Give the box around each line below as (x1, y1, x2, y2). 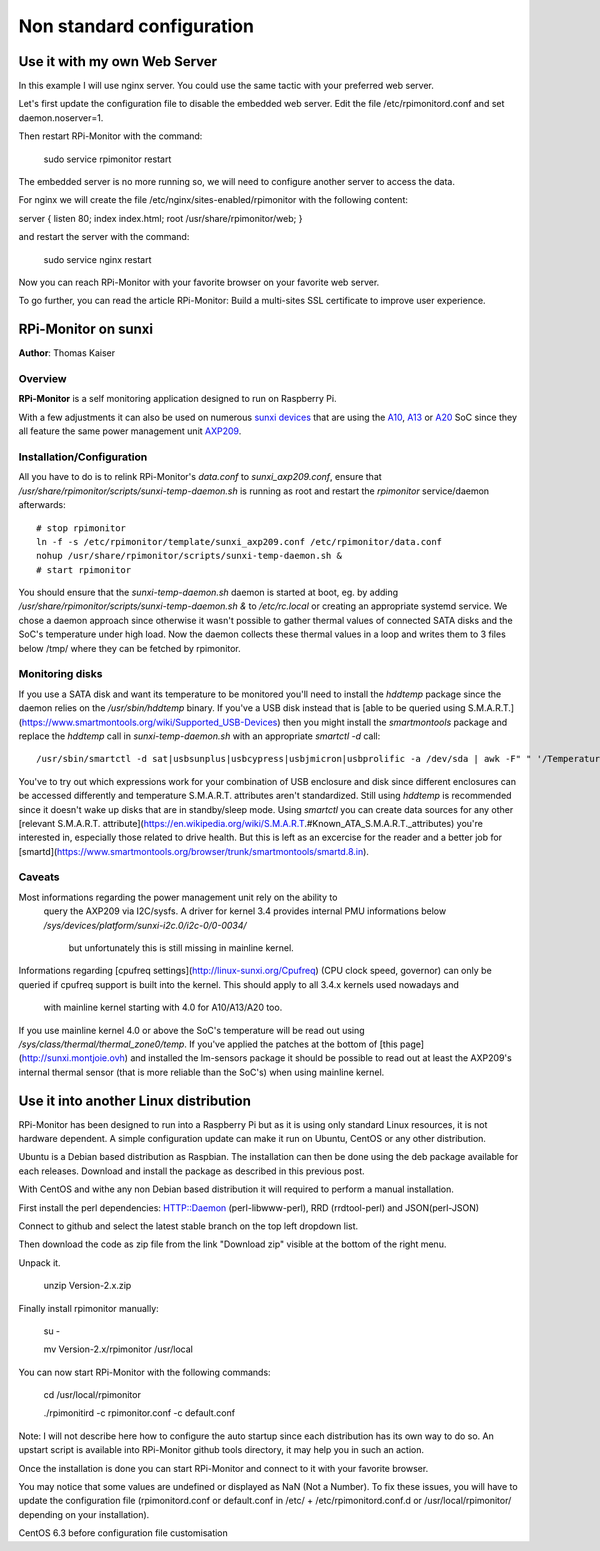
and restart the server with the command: (18, 231, 190, 243)
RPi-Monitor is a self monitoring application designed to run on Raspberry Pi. (18, 393, 337, 405)
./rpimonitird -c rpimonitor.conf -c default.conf (43, 1407, 235, 1419)
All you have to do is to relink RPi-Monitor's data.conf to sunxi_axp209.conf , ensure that (18, 471, 382, 483)
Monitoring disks (18, 667, 103, 681)
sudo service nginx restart (43, 253, 152, 265)
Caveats (18, 870, 60, 884)
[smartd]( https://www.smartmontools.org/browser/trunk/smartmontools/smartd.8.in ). (18, 845, 370, 857)
